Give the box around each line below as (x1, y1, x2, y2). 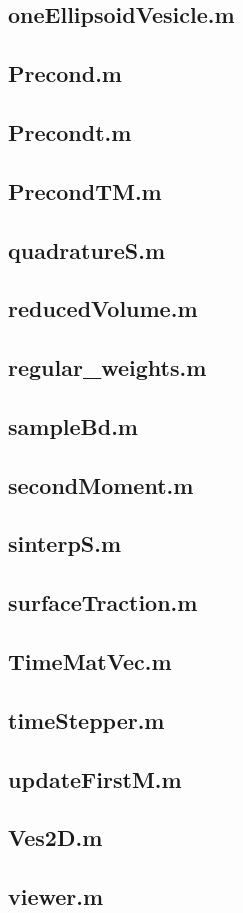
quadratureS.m (8, 234, 166, 265)
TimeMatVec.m (8, 645, 172, 676)
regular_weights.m (8, 352, 207, 383)
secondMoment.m (8, 469, 194, 500)
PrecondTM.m (8, 175, 162, 206)
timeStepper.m (8, 704, 165, 735)
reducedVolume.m (8, 293, 198, 324)
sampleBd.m (8, 410, 138, 441)
